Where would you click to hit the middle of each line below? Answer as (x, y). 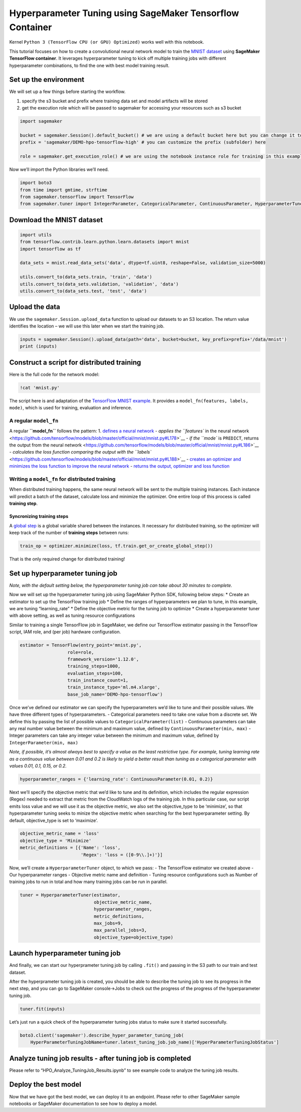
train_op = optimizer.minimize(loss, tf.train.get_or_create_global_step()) (116, 546)
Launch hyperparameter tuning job (65, 954)
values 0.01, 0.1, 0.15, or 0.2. (38, 765)
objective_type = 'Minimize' (56, 841)
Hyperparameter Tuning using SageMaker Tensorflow (124, 13)
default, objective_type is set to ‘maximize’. (53, 820)
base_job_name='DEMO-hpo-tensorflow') (115, 694)
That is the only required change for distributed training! (67, 559)
